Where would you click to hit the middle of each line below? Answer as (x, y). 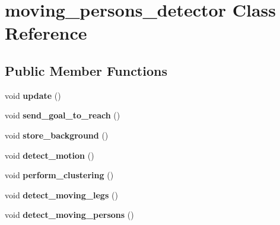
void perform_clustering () (59, 175)
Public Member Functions (86, 70)
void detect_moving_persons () (69, 215)
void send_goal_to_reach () (63, 115)
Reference (46, 33)
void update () (33, 95)
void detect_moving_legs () (61, 195)
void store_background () (57, 135)
